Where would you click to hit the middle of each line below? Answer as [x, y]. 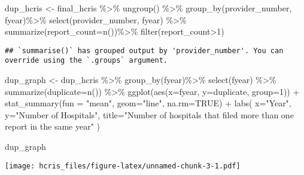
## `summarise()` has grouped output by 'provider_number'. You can [144, 50]
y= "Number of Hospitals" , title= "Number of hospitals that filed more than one [149, 114]
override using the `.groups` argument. [86, 61]
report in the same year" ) [53, 126]
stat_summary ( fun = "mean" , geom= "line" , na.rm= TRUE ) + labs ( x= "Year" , [148, 103]
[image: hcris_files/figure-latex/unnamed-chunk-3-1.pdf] [123, 166]
